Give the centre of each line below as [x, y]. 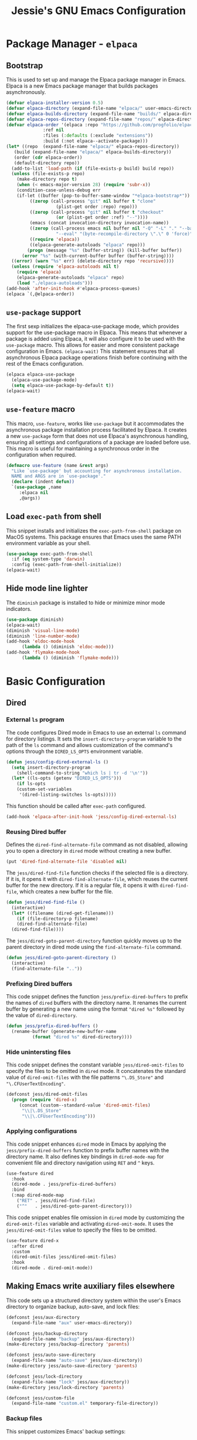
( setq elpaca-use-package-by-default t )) [63, 386]
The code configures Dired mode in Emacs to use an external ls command [96, 732]
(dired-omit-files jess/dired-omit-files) [64, 1257]
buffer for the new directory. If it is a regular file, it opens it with [82, 885]
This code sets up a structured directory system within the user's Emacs [94, 1300]
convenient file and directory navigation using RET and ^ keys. [80, 1163]
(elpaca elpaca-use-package [40, 375]
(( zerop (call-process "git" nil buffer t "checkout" [97, 212]
